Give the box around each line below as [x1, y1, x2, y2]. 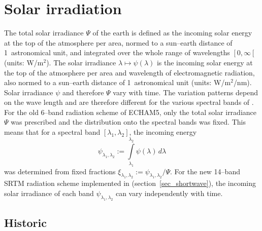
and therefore [62, 87, 104, 97]
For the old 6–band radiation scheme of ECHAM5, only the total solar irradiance [4, 106, 256, 117]
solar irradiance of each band [4, 188, 94, 199]
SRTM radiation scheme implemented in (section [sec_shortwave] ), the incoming [4, 178, 256, 188]
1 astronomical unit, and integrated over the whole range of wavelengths [4, 47, 230, 58]
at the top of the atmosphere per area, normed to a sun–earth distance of [4, 37, 233, 48]
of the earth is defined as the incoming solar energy [92, 27, 252, 38]
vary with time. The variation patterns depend [113, 87, 258, 97]
